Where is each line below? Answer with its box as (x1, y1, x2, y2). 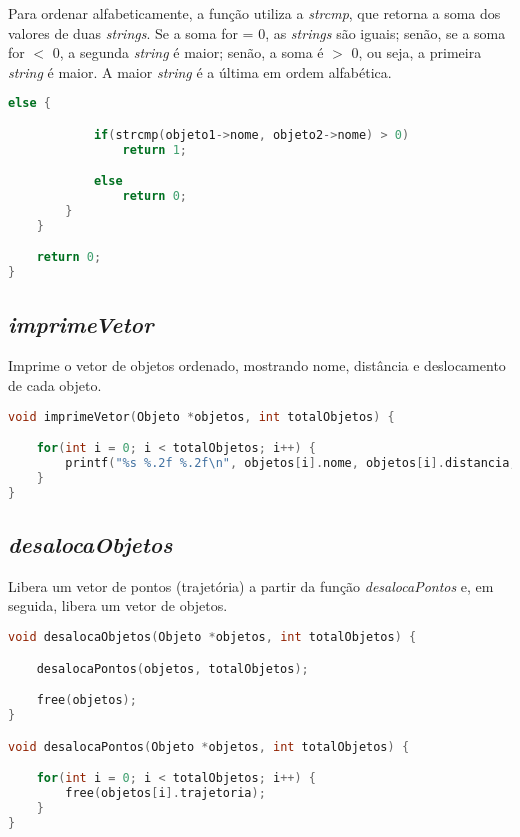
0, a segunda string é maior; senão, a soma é (52, 42, 324, 63)
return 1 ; (122, 142, 188, 157)
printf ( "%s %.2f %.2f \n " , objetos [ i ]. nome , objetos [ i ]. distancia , (65, 456, 517, 471)
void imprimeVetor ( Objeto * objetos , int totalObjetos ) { (8, 409, 395, 424)
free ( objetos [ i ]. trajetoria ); (65, 785, 266, 800)
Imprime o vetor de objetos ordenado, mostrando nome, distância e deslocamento (8, 355, 506, 376)
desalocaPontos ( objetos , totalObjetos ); (36, 661, 309, 676)
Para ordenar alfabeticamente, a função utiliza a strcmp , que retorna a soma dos (8, 3, 501, 23)
